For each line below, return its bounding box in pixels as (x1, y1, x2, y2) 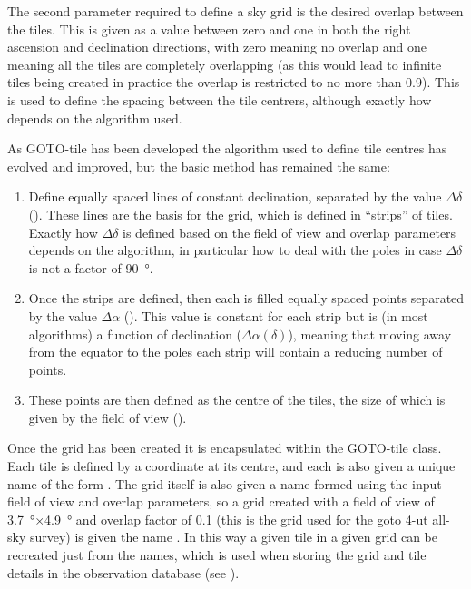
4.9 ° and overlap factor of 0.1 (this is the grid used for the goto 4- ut (44, 509, 428, 528)
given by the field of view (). (28, 407, 187, 427)
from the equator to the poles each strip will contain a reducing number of (28, 342, 443, 361)
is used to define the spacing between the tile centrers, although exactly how (7, 90, 432, 109)
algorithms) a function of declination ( (28, 324, 242, 343)
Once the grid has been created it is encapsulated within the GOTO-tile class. (7, 438, 442, 457)
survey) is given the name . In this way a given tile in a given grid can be (29, 527, 438, 546)
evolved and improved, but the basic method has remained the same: (7, 156, 390, 175)
